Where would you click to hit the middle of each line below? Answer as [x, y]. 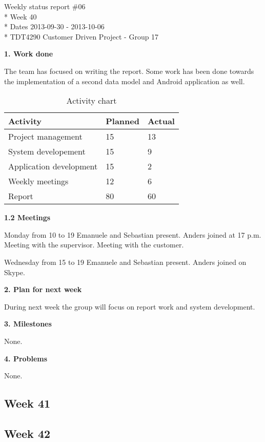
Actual [161, 121]
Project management [45, 137]
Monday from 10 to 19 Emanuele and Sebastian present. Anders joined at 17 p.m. [133, 234]
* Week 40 [21, 16]
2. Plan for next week [43, 289]
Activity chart [91, 101]
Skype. [15, 272]
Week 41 [27, 403]
